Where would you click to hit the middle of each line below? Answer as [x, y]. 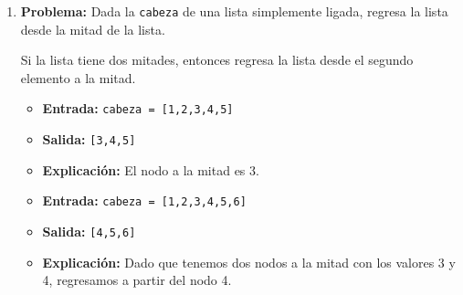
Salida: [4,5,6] [89, 231]
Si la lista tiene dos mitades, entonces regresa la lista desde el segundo [217, 60]
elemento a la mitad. [78, 77]
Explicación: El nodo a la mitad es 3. [151, 169]
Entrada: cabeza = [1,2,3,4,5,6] [144, 200]
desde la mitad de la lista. [93, 29]
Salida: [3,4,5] [89, 139]
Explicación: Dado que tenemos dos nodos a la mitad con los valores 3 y [249, 262]
